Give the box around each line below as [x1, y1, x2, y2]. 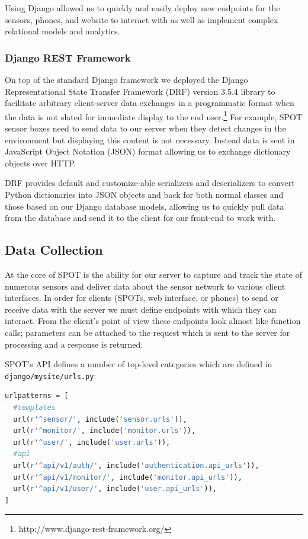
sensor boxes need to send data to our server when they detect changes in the [5, 122, 286, 134]
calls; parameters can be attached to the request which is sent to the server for [5, 326, 290, 338]
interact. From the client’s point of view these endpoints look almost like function [5, 315, 301, 327]
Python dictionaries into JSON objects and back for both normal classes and [5, 188, 284, 200]
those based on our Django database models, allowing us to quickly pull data [5, 200, 284, 212]
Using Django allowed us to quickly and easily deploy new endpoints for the [5, 2, 280, 14]
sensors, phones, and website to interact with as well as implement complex [5, 13, 278, 25]
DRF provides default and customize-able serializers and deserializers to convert [5, 177, 295, 189]
